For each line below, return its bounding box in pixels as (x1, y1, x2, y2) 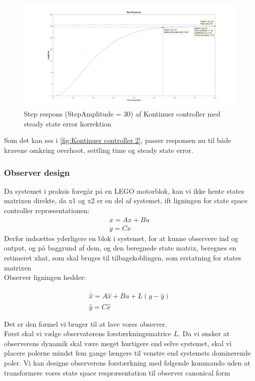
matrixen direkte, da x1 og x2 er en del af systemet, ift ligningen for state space (4, 195, 248, 206)
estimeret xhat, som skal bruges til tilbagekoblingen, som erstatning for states (4, 253, 242, 263)
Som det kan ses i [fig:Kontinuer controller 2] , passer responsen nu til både (4, 135, 232, 145)
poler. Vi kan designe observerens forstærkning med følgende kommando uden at (4, 357, 251, 368)
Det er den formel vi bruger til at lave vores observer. (4, 318, 167, 329)
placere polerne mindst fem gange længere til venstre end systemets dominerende (4, 348, 251, 358)
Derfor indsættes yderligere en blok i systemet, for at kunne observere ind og (4, 233, 239, 243)
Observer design (4, 166, 70, 178)
